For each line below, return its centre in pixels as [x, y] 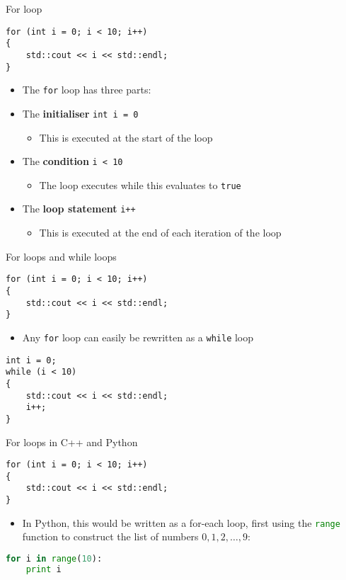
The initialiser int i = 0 [80, 113]
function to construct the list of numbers [110, 536]
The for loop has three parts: [87, 90]
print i [44, 569]
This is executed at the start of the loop [126, 137]
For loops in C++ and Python [72, 442]
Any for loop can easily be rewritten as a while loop [138, 337]
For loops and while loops [61, 256]
